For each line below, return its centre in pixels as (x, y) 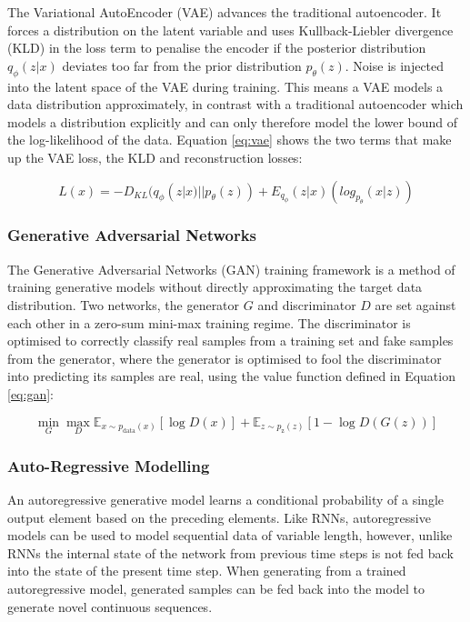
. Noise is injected (395, 65)
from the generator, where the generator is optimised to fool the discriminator (225, 358)
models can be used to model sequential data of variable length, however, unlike (230, 535)
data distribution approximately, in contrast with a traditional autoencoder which (235, 104)
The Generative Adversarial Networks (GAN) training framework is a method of (231, 269)
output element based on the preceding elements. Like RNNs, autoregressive (219, 517)
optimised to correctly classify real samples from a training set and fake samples (230, 341)
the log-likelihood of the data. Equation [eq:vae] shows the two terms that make (230, 140)
